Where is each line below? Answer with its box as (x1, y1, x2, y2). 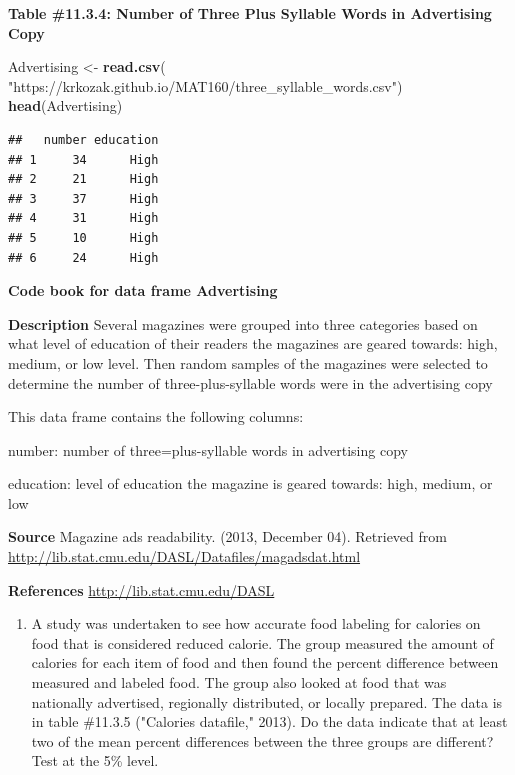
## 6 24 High (8, 250, 159, 265)
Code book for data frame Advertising (8, 280, 278, 301)
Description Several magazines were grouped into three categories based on (8, 313, 478, 334)
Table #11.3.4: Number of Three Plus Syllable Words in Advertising (8, 3, 492, 23)
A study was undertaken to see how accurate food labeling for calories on (31, 613, 481, 634)
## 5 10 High (8, 230, 159, 245)
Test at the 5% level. (31, 750, 159, 771)
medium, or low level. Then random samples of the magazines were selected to (8, 352, 488, 373)
